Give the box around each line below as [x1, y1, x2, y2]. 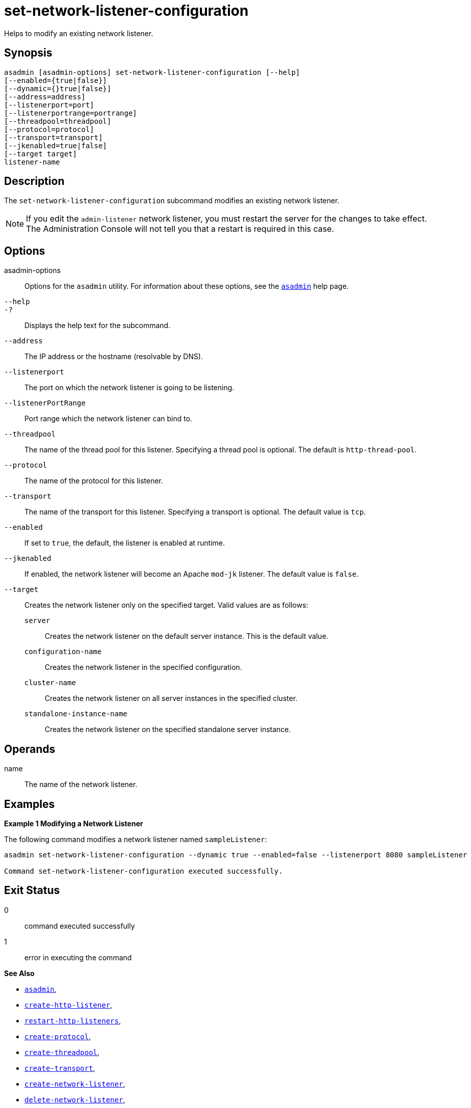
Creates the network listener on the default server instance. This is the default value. [45, 632, 329, 641]
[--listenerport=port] [4, 100, 95, 109]
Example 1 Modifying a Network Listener [4, 819, 143, 828]
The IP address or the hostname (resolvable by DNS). [24, 352, 203, 361]
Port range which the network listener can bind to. [24, 414, 192, 423]
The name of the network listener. [24, 780, 137, 789]
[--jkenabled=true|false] [4, 141, 107, 150]
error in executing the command [24, 953, 132, 962]
